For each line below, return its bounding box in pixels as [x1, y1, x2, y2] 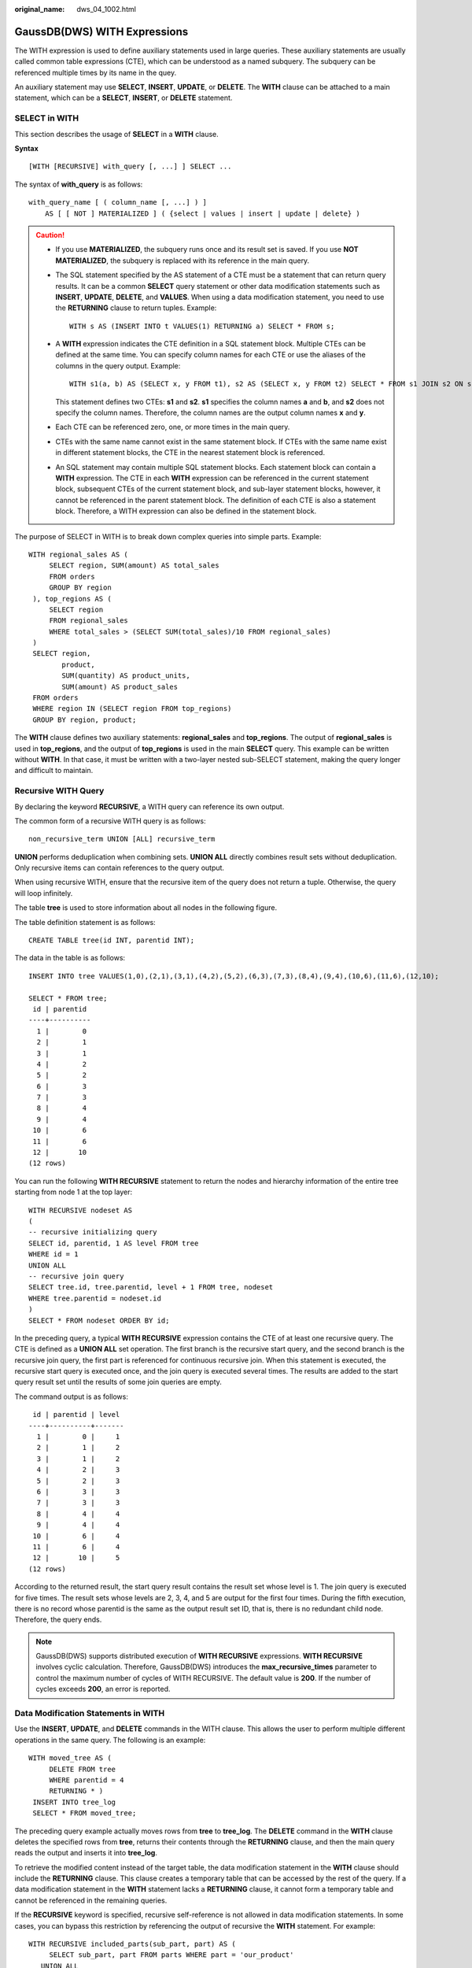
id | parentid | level [32, 1410, 120, 1419]
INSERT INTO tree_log [32, 1797, 116, 1807]
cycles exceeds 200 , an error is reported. [35, 1685, 171, 1694]
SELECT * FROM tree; [28, 993, 108, 1003]
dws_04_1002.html [76, 5, 137, 13]
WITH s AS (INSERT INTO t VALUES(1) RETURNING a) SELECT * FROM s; [69, 321, 335, 331]
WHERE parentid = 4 [49, 1775, 124, 1785]
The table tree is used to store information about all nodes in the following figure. [14, 903, 278, 912]
